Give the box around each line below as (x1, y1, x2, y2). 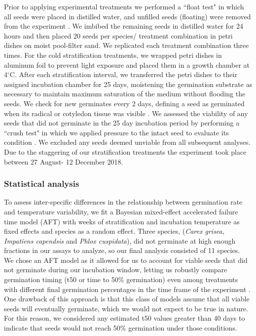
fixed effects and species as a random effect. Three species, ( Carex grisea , (4, 226, 224, 236)
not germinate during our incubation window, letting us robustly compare (4, 264, 227, 275)
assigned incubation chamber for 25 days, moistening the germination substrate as (4, 79, 253, 89)
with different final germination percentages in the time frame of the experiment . (4, 284, 251, 294)
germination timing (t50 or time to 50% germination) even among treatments (4, 274, 238, 285)
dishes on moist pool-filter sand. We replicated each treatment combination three (4, 40, 249, 50)
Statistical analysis (4, 177, 79, 190)
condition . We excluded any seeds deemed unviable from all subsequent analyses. (4, 137, 251, 147)
